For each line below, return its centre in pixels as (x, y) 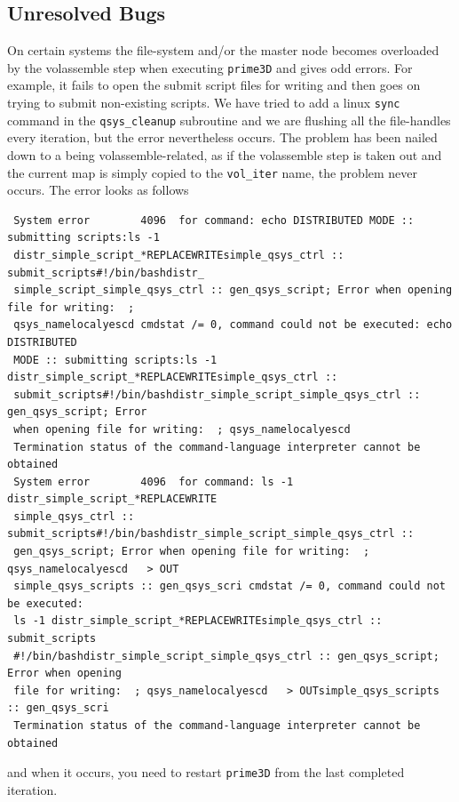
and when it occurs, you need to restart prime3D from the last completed (206, 772)
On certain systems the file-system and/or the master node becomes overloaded (223, 50)
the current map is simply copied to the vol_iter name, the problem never (213, 172)
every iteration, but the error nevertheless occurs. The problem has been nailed (222, 137)
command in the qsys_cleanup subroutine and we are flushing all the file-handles (229, 120)
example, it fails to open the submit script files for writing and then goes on (214, 85)
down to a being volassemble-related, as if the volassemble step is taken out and (225, 154)
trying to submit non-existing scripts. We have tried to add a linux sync (204, 103)
